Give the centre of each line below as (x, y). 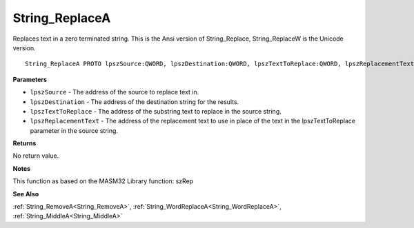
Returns (24, 143)
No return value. (36, 156)
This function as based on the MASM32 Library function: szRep (103, 181)
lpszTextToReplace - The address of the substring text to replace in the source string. (156, 111)
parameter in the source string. (74, 130)
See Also (26, 194)
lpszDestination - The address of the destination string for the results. (135, 102)
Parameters (30, 79)
